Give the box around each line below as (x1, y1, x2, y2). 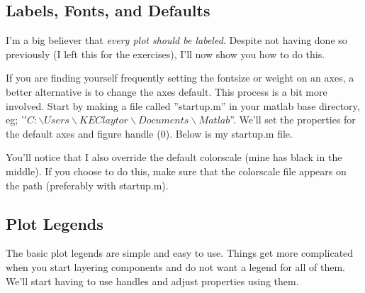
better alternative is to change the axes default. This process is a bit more (6, 84, 327, 99)
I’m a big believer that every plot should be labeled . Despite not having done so (6, 33, 347, 48)
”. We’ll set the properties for (230, 112, 356, 127)
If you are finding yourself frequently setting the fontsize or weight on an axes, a (6, 70, 354, 85)
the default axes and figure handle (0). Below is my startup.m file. (6, 126, 293, 140)
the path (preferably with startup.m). (6, 177, 169, 192)
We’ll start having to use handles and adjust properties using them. (6, 273, 299, 288)
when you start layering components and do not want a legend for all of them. (6, 259, 345, 274)
